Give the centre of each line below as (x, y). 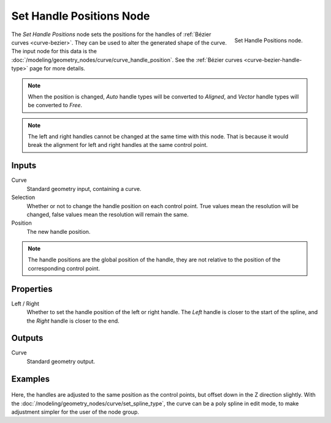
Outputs (27, 338)
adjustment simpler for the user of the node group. (75, 412)
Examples (31, 379)
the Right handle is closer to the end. (73, 321)
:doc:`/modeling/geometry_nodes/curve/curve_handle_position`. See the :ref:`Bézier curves (127, 60)
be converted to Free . (55, 105)
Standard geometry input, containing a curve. (84, 189)
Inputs (24, 166)
